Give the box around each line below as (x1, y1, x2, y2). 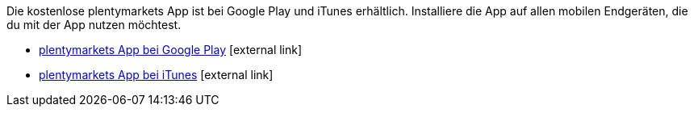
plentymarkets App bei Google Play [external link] (39, 43, 303, 56)
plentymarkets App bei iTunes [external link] (39, 68, 274, 82)
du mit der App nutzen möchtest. (6, 18, 182, 31)
